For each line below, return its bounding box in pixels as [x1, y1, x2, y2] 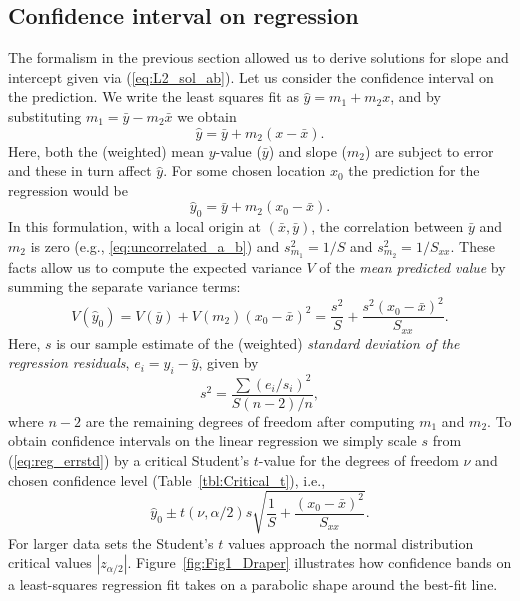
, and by [390, 86, 441, 107]
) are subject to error [364, 140, 494, 161]
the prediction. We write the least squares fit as [8, 86, 299, 107]
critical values [8, 552, 92, 573]
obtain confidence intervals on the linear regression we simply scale [8, 430, 417, 451]
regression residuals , [8, 352, 130, 373]
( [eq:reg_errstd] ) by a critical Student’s [8, 449, 250, 470]
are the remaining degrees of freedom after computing [85, 410, 415, 431]
